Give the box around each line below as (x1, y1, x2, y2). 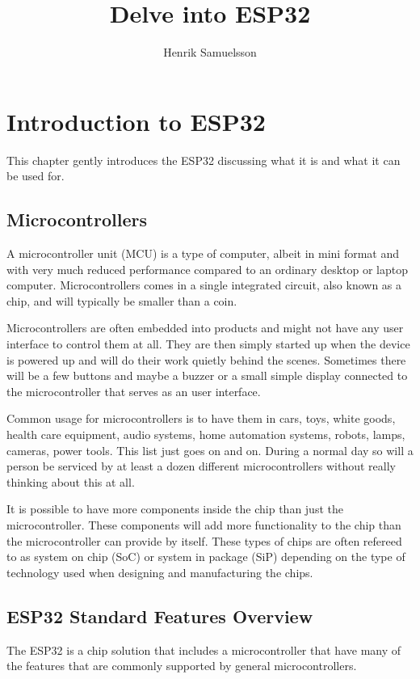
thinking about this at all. (6, 473, 135, 490)
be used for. (6, 167, 65, 184)
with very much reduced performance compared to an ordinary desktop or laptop (6, 260, 409, 277)
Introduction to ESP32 (6, 104, 266, 137)
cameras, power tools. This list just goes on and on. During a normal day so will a (6, 441, 414, 458)
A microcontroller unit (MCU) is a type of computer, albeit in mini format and (6, 245, 400, 262)
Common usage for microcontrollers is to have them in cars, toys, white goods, (6, 410, 396, 427)
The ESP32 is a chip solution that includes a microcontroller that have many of (6, 641, 401, 658)
